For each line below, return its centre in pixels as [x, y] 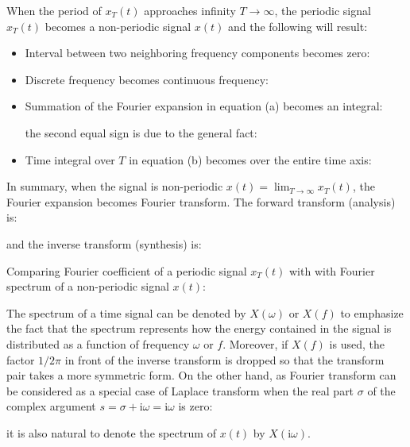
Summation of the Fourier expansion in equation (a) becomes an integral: [204, 106]
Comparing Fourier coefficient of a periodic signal [127, 270]
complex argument [51, 406]
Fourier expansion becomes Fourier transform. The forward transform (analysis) [201, 201]
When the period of [54, 10]
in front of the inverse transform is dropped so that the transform [224, 359]
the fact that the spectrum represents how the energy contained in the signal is [199, 328]
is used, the [357, 343]
